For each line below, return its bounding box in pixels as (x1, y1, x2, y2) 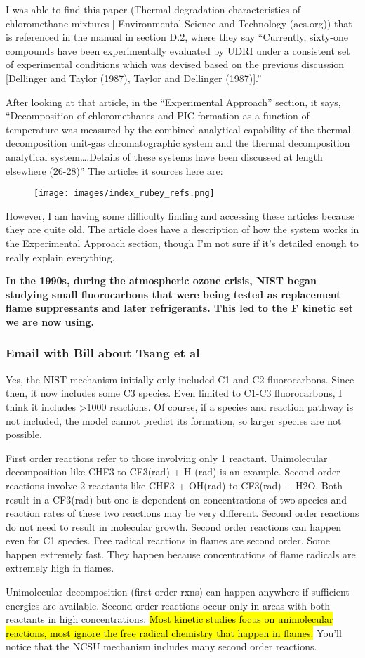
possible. (6, 427, 42, 442)
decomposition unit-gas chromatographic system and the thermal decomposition (6, 136, 350, 150)
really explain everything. (6, 249, 115, 264)
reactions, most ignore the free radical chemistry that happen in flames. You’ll (6, 625, 342, 640)
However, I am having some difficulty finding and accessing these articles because (6, 208, 355, 223)
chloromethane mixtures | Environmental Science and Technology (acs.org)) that (6, 15, 352, 30)
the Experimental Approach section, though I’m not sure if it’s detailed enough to (6, 235, 359, 250)
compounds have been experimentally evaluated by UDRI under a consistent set (6, 43, 350, 58)
